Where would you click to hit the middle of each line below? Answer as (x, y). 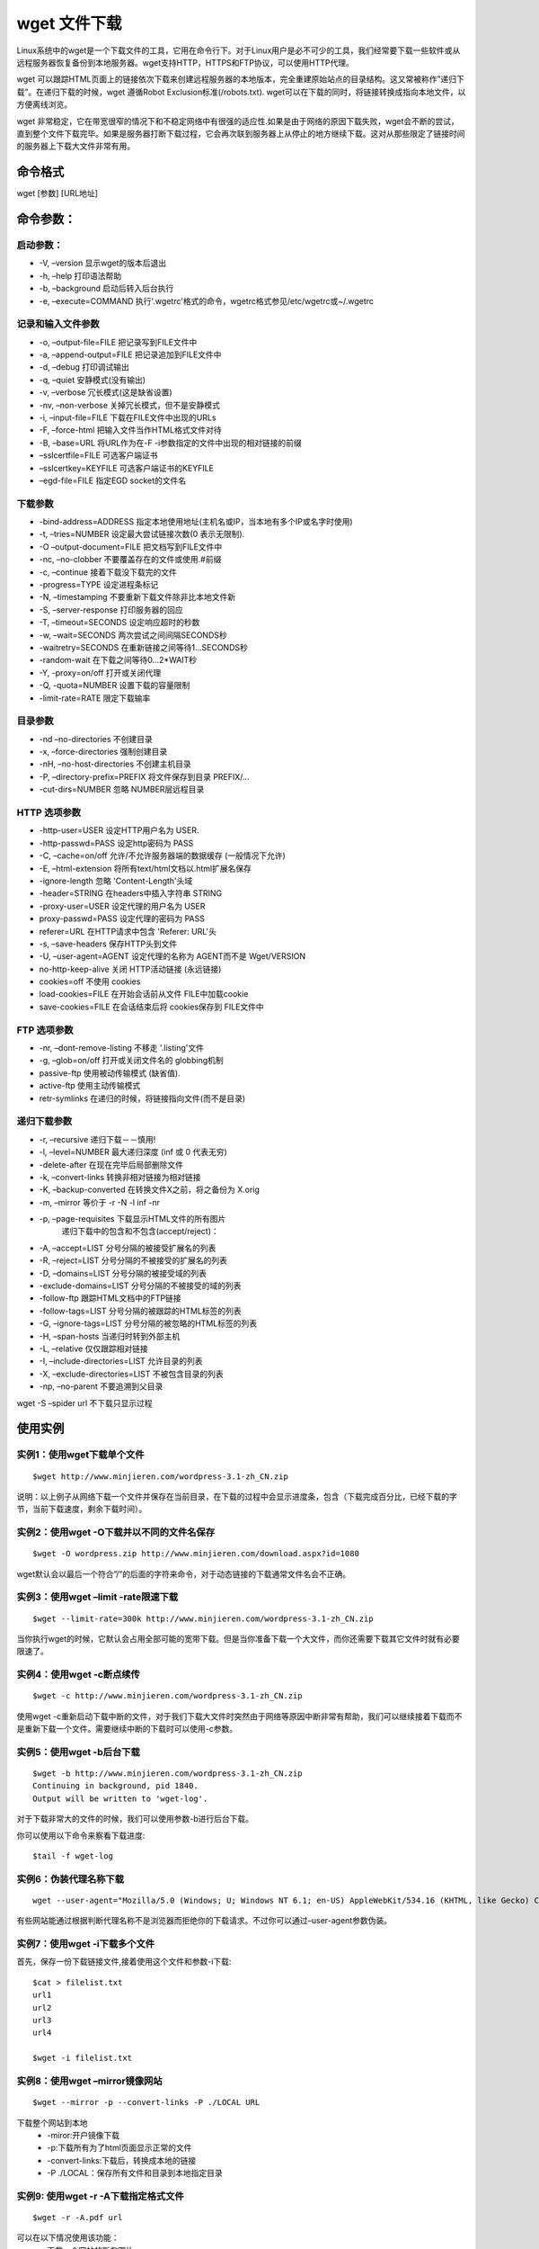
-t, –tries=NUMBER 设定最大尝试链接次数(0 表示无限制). (142, 534)
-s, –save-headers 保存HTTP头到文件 (108, 944)
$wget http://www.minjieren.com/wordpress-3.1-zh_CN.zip (161, 1476)
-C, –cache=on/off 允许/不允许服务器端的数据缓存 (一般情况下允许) (163, 856)
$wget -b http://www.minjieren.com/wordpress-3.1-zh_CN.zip (168, 1774)
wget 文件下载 (69, 23)
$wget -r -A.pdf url (78, 2218)
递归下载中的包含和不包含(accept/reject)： (140, 1232)
